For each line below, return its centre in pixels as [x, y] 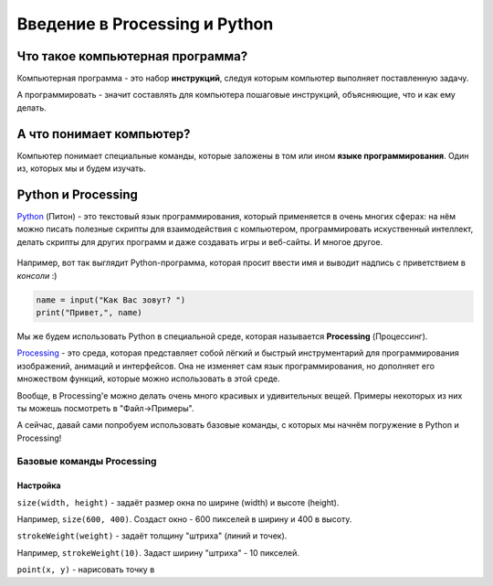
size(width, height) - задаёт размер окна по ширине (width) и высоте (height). [178, 502]
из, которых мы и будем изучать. [81, 168]
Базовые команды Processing [87, 462]
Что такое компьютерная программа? [132, 56]
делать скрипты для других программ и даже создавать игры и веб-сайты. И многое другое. [200, 241]
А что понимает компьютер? [104, 134]
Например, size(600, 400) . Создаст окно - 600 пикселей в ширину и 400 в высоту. [184, 519]
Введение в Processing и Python [145, 24]
